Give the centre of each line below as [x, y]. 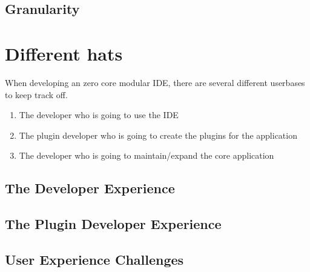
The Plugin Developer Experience [113, 224]
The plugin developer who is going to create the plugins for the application [158, 135]
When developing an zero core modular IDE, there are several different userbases [155, 82]
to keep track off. [36, 94]
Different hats [64, 53]
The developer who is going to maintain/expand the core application [147, 155]
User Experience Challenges [94, 259]
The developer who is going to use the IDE [99, 115]
